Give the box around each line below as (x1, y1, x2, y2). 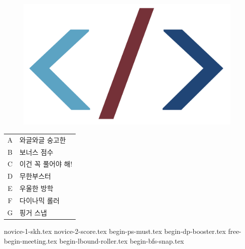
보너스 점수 (20, 146, 54, 157)
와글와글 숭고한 (20, 134, 66, 145)
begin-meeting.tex (4, 235, 57, 246)
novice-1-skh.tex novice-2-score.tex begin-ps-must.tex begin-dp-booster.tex (4, 226, 226, 236)
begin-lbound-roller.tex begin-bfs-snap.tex (59, 235, 184, 246)
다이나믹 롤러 (20, 195, 60, 205)
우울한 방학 (20, 183, 54, 193)
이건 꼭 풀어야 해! (20, 159, 73, 169)
